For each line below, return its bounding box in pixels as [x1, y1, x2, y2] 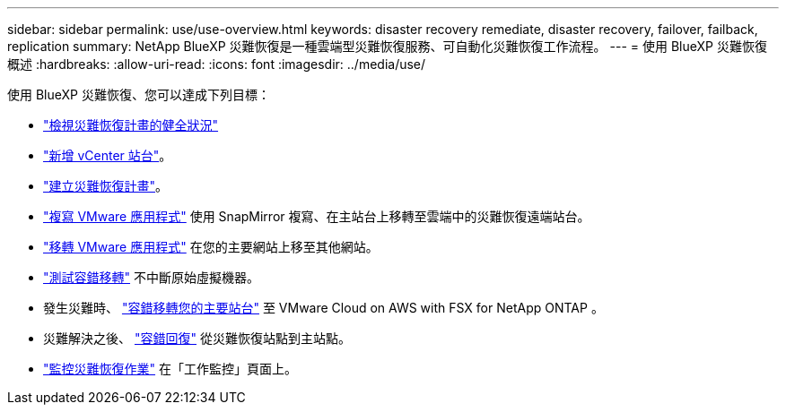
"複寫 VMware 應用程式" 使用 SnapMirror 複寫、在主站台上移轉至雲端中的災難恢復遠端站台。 [43, 209, 590, 224]
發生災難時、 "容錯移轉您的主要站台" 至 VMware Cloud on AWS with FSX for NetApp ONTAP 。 [43, 300, 604, 315]
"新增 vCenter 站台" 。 [43, 148, 172, 163]
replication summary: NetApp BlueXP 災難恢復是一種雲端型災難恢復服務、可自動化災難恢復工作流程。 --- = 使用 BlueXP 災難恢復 [7, 39, 767, 54]
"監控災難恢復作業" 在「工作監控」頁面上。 [43, 361, 297, 376]
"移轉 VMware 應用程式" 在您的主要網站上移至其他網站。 [43, 239, 379, 254]
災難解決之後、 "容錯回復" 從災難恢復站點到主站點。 [43, 330, 351, 346]
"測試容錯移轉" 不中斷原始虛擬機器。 [43, 270, 259, 285]
